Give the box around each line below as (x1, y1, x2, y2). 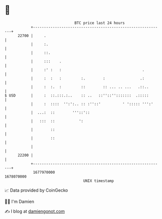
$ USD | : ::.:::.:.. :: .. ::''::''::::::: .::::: (4, 93, 149, 98)
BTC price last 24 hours (74, 20, 125, 25)
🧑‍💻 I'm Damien (4, 199, 35, 204)
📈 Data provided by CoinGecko (4, 187, 68, 193)
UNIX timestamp (83, 178, 114, 183)
